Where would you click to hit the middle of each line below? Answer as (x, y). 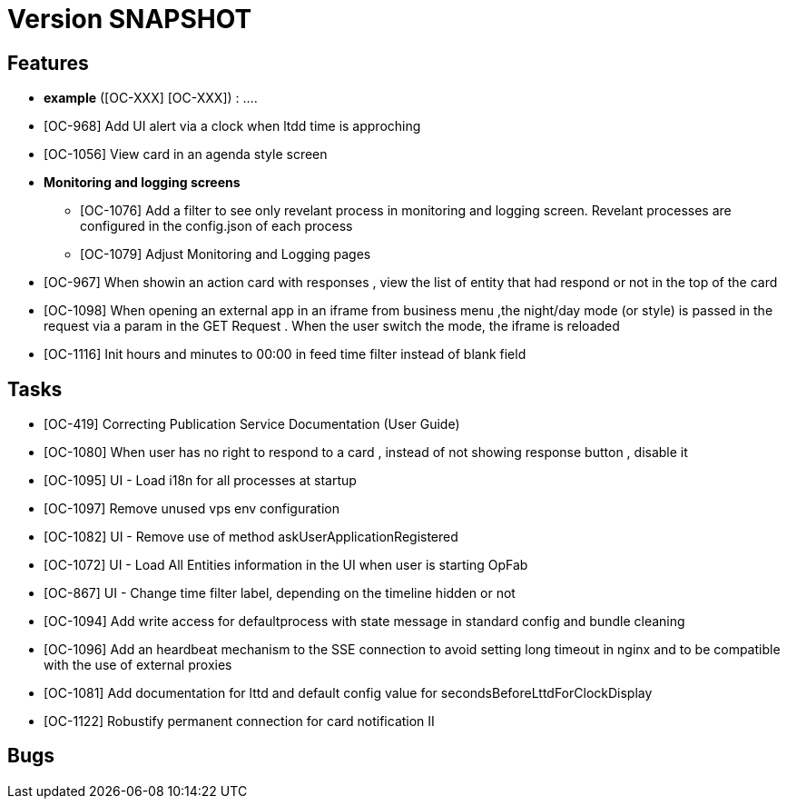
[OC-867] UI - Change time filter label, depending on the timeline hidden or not (280, 593)
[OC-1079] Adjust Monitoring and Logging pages (226, 254)
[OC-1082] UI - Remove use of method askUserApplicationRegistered (251, 537)
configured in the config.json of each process (216, 226)
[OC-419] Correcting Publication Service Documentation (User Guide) (252, 424)
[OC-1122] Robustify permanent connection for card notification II (239, 721)
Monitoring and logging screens (142, 183)
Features (48, 63)
